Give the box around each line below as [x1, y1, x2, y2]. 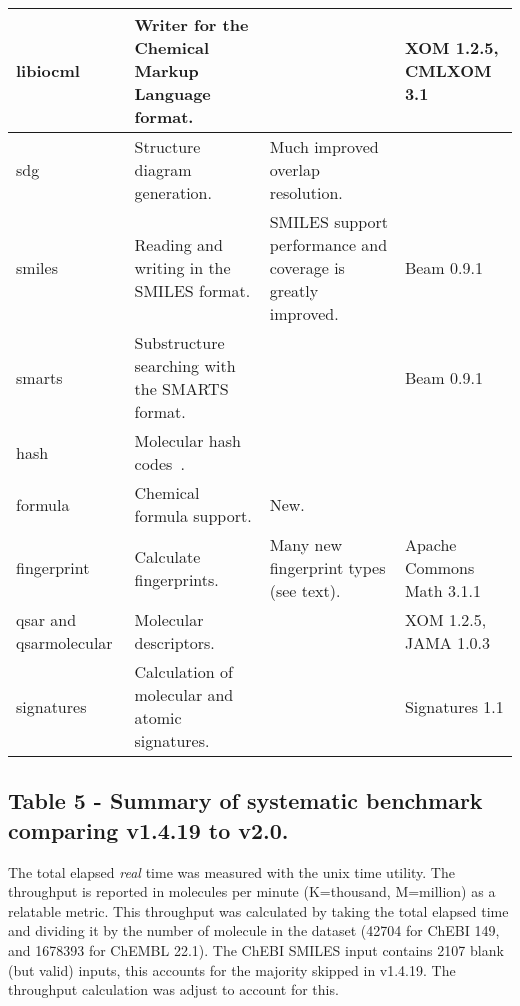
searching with [134, 354, 236, 377]
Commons [404, 556, 475, 579]
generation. [134, 181, 212, 204]
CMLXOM [404, 59, 492, 82]
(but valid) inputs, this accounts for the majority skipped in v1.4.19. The [8, 959, 456, 980]
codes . [134, 452, 185, 475]
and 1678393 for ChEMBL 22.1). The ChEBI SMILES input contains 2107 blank [8, 939, 504, 960]
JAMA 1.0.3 [404, 631, 491, 654]
